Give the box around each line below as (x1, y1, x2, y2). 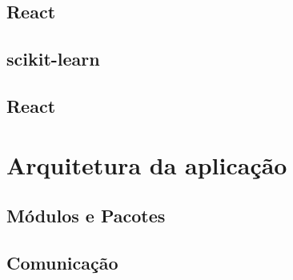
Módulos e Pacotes (6, 203, 166, 228)
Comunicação (6, 250, 118, 274)
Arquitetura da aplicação (6, 148, 287, 181)
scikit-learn (6, 46, 100, 71)
